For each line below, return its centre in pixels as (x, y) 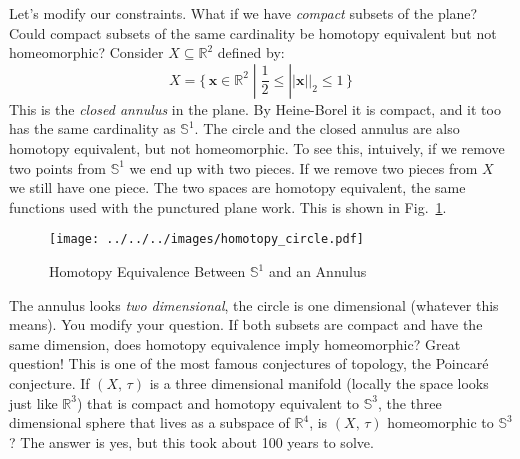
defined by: (251, 52)
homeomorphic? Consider (86, 52)
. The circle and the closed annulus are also (327, 128)
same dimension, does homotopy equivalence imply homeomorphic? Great (235, 343)
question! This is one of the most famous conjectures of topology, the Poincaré (249, 363)
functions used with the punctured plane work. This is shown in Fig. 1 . (228, 206)
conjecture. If (49, 382)
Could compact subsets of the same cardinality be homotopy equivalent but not (253, 32)
